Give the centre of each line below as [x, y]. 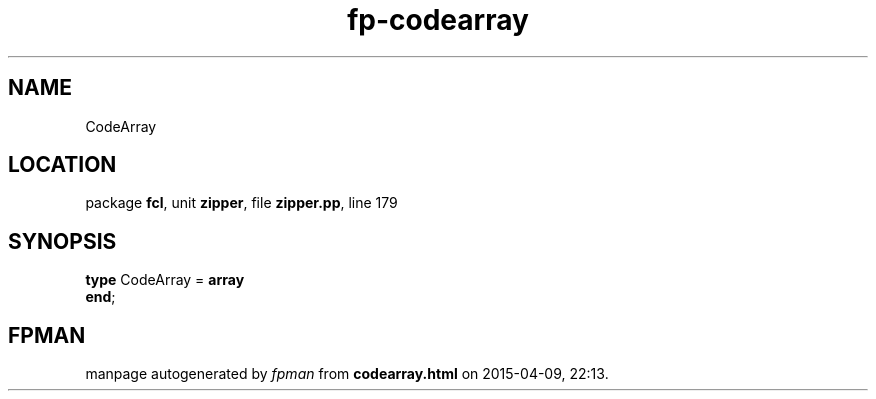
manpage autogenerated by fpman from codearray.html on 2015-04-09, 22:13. [347, 374]
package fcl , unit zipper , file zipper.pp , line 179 [241, 203]
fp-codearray [438, 20]
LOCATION [62, 165]
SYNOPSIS [62, 241]
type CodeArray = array [165, 280]
